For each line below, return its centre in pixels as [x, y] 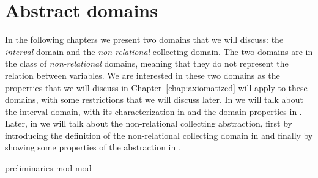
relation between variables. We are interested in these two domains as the [142, 75]
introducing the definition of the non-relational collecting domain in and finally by [159, 135]
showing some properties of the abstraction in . [93, 147]
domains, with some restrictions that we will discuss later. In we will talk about [154, 99]
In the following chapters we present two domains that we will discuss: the [144, 39]
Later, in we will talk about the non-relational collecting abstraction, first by [149, 123]
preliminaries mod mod [48, 168]
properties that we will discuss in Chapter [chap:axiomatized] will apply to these [156, 87]
